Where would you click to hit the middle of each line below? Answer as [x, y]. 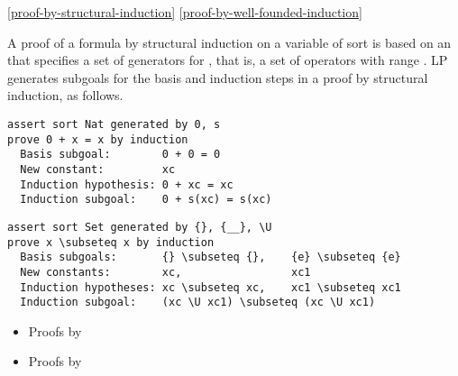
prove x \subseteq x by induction [111, 242]
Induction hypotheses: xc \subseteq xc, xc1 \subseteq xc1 [211, 287]
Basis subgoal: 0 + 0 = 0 [120, 155]
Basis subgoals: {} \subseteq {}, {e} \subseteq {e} [211, 257]
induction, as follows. [65, 95]
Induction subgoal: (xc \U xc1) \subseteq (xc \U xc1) [198, 303]
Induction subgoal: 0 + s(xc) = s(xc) [146, 200]
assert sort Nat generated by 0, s [114, 124]
